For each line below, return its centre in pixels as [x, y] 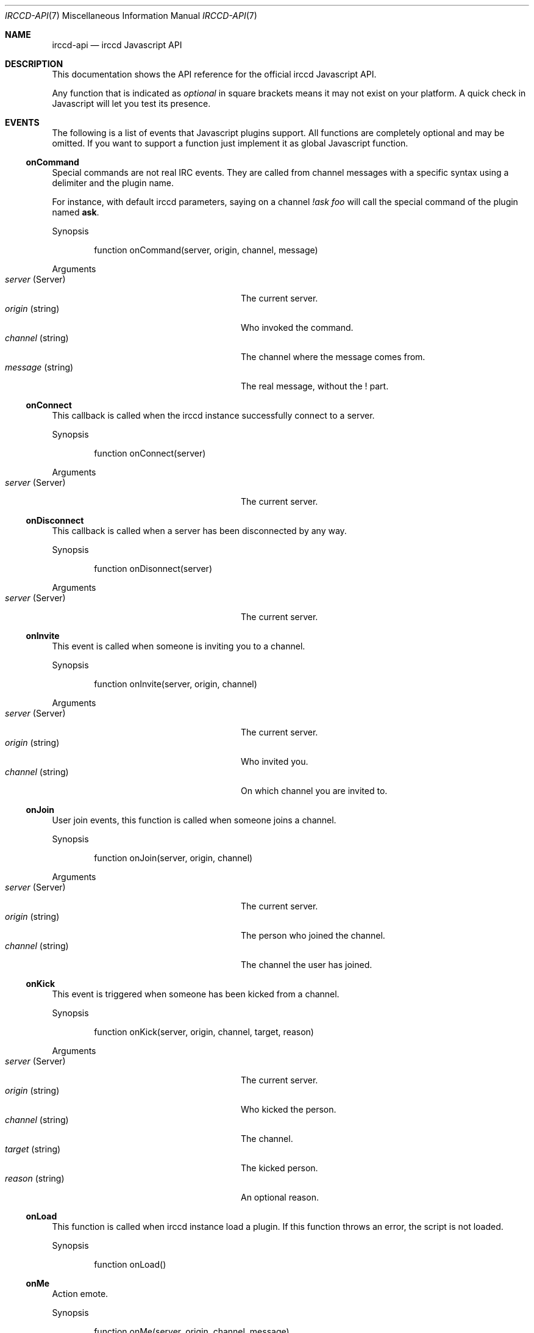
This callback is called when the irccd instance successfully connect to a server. [213, 415]
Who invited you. [275, 761]
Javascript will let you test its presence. [131, 103]
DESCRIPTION [34, 64]
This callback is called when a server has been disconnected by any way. [199, 531]
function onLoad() [130, 1264]
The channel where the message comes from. [333, 357]
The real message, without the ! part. [315, 386]
